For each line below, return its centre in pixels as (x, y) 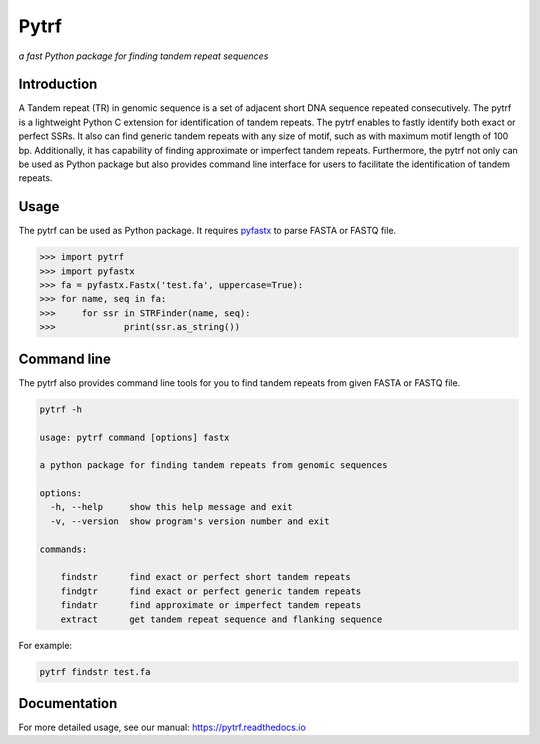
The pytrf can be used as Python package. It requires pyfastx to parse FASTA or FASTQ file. (207, 231)
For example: (45, 645)
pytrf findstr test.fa (95, 671)
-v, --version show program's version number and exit (190, 521)
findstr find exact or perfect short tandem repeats (205, 577)
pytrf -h (61, 409)
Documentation (68, 703)
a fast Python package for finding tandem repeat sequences (143, 56)
